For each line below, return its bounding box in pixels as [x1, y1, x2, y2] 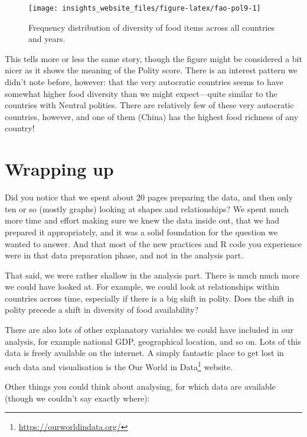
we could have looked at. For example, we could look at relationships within [5, 280, 280, 293]
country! [5, 122, 35, 134]
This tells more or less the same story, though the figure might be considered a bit [5, 52, 302, 64]
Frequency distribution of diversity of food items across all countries [28, 21, 275, 33]
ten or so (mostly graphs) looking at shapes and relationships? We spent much [5, 202, 289, 215]
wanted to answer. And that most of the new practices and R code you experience [5, 237, 302, 250]
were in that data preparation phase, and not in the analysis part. [5, 249, 244, 261]
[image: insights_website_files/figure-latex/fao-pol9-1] [28, 4, 261, 12]
